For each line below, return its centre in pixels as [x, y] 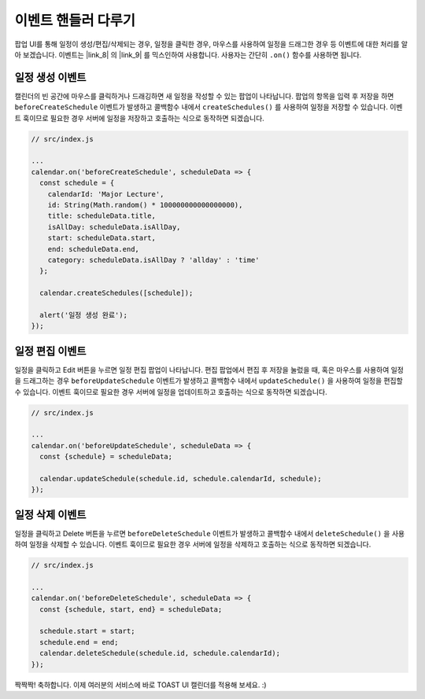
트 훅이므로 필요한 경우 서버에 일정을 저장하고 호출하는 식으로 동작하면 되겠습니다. [140, 118]
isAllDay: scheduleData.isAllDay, [114, 227]
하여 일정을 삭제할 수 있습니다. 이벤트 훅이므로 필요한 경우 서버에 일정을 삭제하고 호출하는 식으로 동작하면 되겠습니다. [193, 544]
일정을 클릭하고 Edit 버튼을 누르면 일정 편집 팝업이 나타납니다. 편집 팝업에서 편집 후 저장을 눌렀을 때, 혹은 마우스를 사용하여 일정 [209, 370]
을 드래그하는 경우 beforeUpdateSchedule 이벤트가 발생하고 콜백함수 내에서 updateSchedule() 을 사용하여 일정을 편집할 [209, 381]
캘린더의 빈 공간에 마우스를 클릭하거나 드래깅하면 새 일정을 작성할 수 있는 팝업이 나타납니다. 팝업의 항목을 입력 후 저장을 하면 [204, 96]
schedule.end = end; [79, 642]
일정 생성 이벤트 [50, 77]
